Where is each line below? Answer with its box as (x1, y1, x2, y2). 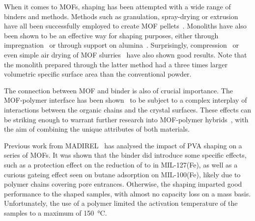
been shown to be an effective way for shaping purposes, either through (4, 30, 219, 40)
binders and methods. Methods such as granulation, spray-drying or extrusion (4, 11, 238, 21)
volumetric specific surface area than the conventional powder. (4, 69, 192, 79)
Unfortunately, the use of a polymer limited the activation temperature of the (4, 198, 238, 208)
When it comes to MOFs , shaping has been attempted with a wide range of (4, 1, 231, 11)
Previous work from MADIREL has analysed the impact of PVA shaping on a (4, 140, 242, 150)
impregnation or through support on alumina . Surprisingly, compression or (4, 40, 239, 50)
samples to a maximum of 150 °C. (4, 207, 107, 218)
